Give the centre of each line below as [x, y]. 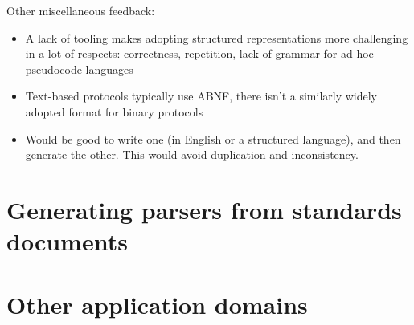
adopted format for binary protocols [114, 111]
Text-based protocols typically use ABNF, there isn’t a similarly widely [201, 96]
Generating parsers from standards [204, 209]
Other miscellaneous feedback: [81, 10]
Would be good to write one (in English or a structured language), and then [213, 138]
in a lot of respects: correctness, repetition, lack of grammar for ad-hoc [199, 53]
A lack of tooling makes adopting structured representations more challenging [217, 37]
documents [67, 241]
